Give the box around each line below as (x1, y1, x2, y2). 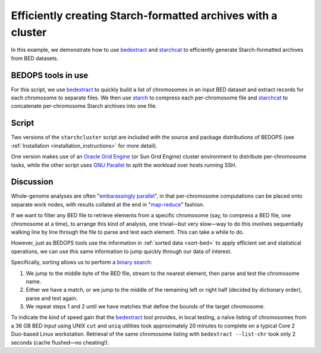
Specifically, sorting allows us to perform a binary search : (11, 259, 152, 266)
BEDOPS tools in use (11, 70, 89, 80)
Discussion (11, 177, 53, 187)
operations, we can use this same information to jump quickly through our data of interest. (11, 248, 232, 255)
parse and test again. (26, 295, 78, 302)
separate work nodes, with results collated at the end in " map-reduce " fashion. (11, 201, 204, 208)
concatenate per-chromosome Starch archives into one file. (11, 102, 158, 110)
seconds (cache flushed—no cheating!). (11, 339, 109, 346)
